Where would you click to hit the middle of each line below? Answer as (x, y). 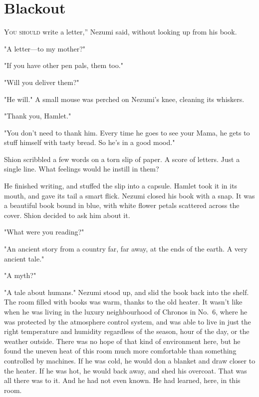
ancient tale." (24, 258)
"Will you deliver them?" (42, 82)
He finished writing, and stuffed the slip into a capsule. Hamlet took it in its (121, 186)
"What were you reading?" (44, 232)
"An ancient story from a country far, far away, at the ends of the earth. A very (126, 249)
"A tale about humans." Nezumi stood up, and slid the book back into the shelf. (127, 292)
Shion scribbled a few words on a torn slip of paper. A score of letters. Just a (122, 159)
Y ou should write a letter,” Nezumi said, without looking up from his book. (121, 32)
